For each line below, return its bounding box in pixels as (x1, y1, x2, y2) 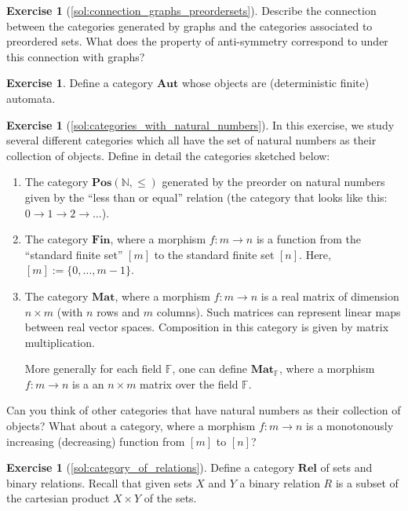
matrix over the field (140, 375, 239, 392)
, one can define (172, 360, 248, 377)
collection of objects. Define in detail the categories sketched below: (6, 147, 330, 163)
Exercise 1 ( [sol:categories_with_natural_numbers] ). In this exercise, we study (6, 116, 395, 133)
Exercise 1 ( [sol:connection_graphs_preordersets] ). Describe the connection (6, 2, 377, 18)
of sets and (320, 459, 373, 476)
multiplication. (24, 334, 95, 350)
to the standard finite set (154, 246, 275, 262)
